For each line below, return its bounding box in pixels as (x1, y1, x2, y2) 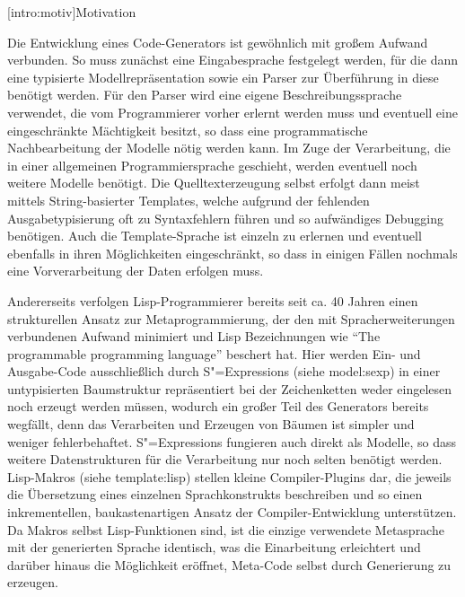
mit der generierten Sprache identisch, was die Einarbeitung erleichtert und (7, 538, 421, 557)
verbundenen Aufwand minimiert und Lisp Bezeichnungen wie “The (7, 327, 381, 346)
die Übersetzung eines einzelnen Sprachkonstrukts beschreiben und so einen (7, 485, 423, 504)
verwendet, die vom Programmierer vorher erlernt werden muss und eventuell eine (7, 102, 458, 121)
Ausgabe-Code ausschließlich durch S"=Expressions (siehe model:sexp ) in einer (7, 362, 441, 381)
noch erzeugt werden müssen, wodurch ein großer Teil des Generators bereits (7, 397, 429, 416)
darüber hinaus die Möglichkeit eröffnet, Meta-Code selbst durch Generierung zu (7, 555, 452, 574)
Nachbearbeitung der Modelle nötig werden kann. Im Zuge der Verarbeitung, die (7, 138, 451, 157)
